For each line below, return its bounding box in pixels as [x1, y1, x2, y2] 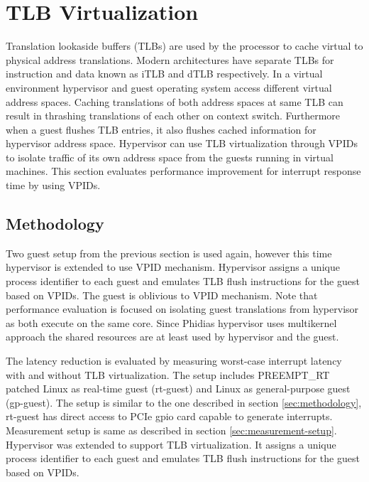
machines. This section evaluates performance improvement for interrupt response [6, 164, 361, 178]
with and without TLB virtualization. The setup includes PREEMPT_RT [6, 367, 330, 382]
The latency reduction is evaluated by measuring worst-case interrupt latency [6, 353, 342, 368]
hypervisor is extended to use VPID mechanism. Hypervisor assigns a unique [6, 259, 340, 274]
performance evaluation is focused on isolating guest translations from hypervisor [6, 301, 359, 316]
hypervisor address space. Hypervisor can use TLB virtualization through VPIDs [6, 136, 358, 151]
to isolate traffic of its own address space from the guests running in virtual [6, 149, 334, 164]
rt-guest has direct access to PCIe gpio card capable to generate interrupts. [6, 409, 333, 424]
